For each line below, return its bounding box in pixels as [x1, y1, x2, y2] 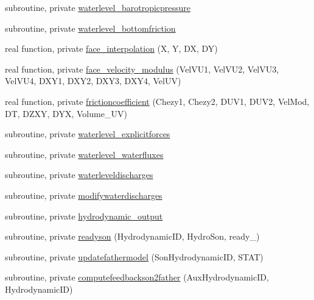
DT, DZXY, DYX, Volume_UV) [5, 107, 127, 120]
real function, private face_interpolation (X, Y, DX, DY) [5, 42, 218, 55]
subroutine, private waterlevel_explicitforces [5, 127, 170, 140]
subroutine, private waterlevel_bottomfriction [5, 21, 176, 34]
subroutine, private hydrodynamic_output [5, 209, 163, 222]
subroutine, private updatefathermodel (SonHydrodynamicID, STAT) [5, 250, 263, 263]
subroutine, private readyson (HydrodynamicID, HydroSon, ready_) [5, 230, 260, 243]
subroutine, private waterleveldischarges [5, 168, 153, 181]
